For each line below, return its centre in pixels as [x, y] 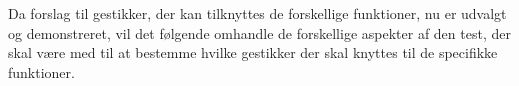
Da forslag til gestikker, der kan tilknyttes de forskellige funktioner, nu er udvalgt [257, 13]
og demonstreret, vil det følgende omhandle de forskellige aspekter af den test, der [259, 32]
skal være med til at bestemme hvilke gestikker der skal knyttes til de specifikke [253, 52]
